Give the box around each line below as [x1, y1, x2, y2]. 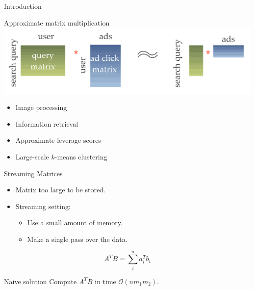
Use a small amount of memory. [27, 217, 123, 228]
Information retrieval [15, 118, 78, 129]
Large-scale [15, 151, 49, 161]
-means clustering [54, 151, 107, 161]
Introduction [4, 1, 42, 11]
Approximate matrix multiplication [4, 17, 110, 27]
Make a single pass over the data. [27, 234, 127, 244]
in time [95, 276, 116, 286]
